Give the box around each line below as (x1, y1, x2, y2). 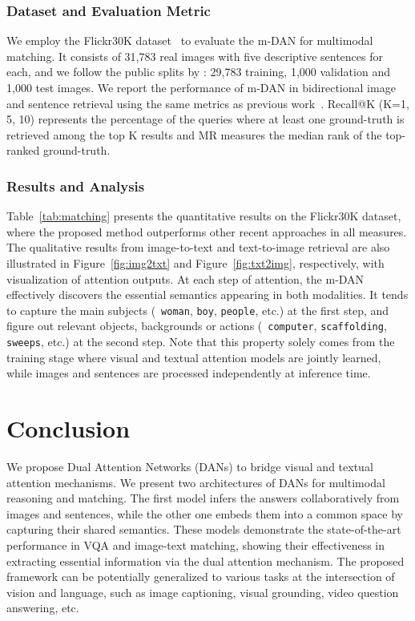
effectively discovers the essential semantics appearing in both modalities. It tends (6, 286, 409, 303)
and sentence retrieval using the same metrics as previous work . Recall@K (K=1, (6, 95, 409, 111)
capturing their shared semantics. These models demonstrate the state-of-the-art (6, 521, 401, 538)
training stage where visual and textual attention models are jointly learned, (6, 349, 381, 365)
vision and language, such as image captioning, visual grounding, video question (6, 583, 399, 600)
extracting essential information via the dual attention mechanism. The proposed (6, 552, 405, 569)
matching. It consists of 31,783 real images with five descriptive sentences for (6, 47, 383, 64)
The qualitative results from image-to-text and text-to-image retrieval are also (6, 239, 390, 256)
